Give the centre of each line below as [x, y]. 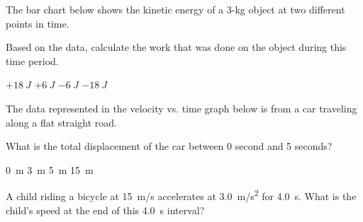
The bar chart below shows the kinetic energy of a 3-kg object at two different [175, 9]
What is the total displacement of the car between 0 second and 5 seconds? [169, 146]
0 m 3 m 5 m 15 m [50, 169]
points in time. [38, 23]
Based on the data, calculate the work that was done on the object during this [176, 47]
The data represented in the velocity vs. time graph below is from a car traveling [181, 108]
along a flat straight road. [61, 122]
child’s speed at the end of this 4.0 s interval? [105, 210]
